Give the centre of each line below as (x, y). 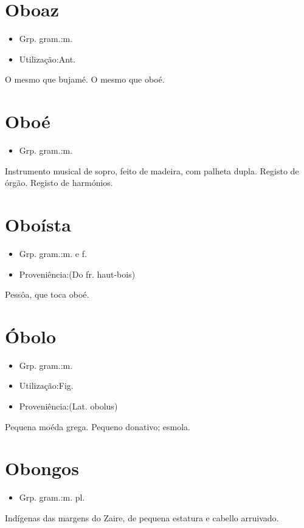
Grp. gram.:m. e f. (53, 253)
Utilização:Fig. (46, 386)
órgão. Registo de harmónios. (59, 183)
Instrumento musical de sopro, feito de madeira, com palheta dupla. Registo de (152, 170)
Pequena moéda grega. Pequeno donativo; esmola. (98, 426)
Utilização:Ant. (47, 59)
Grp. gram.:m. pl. (52, 497)
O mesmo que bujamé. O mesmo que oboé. (85, 79)
